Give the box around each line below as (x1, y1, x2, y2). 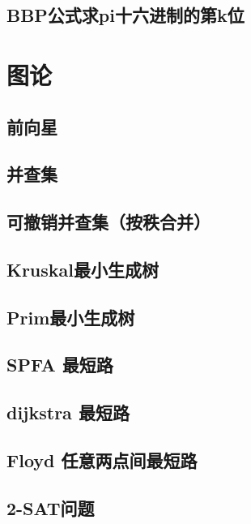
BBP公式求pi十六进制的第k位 (6, 2, 245, 28)
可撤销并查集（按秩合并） (6, 209, 211, 234)
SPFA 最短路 (6, 352, 113, 377)
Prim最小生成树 (6, 304, 135, 329)
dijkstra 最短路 (6, 400, 130, 425)
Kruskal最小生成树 (6, 256, 160, 281)
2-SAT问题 (6, 495, 95, 520)
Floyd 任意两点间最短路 (6, 448, 198, 473)
